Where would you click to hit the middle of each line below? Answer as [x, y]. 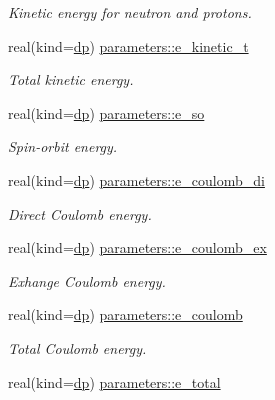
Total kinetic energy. [71, 79]
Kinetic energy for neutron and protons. [130, 12]
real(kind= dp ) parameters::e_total [114, 381]
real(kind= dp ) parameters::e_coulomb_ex [137, 247]
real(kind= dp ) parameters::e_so [106, 112]
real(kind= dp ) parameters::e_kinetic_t [128, 45]
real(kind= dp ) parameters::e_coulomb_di [136, 179]
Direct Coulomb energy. [80, 213]
